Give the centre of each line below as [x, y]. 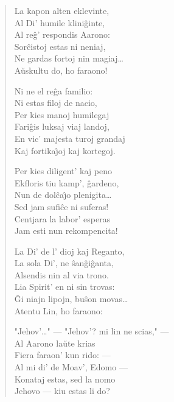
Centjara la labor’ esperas [62, 218]
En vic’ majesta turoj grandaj [70, 138]
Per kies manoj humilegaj [62, 114]
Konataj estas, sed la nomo [65, 379]
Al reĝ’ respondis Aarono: [62, 34]
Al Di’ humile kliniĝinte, [60, 22]
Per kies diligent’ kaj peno [63, 171]
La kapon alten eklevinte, [62, 10]
